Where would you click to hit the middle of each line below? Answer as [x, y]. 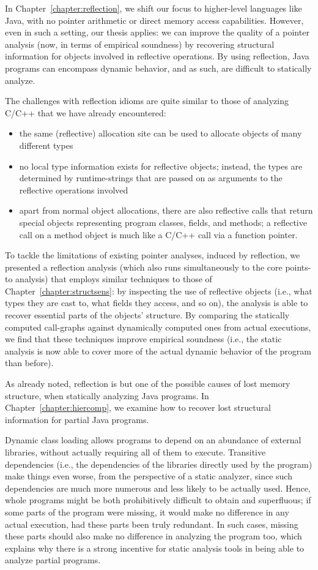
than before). [29, 363]
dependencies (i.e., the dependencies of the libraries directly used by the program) [159, 464]
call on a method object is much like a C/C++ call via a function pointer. [158, 234]
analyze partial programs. [53, 560]
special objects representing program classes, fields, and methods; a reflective [163, 222]
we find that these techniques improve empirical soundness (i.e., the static [143, 339]
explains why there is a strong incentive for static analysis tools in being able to [155, 548]
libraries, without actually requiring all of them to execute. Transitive [135, 452]
